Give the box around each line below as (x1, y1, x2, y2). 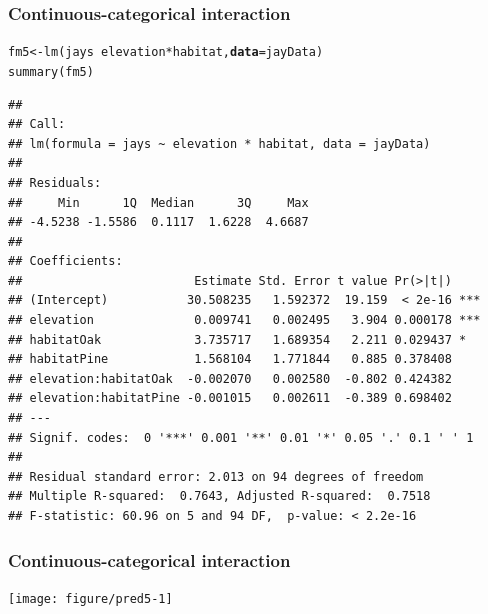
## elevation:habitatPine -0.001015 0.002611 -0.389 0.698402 (8, 391, 452, 406)
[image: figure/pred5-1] (8, 591, 173, 606)
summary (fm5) (8, 64, 94, 79)
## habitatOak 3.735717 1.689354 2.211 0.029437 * (8, 332, 467, 347)
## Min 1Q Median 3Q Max (8, 195, 309, 210)
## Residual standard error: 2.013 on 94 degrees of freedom (8, 469, 424, 484)
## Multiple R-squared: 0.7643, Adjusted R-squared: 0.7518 (8, 489, 431, 504)
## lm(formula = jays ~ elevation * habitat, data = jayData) (8, 136, 431, 151)
